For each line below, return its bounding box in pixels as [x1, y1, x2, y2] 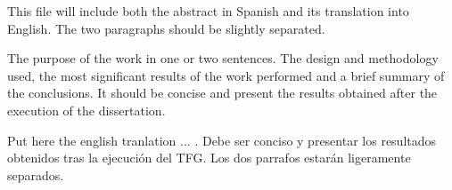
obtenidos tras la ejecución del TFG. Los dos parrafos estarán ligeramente [7, 148, 411, 167]
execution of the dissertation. [7, 100, 166, 119]
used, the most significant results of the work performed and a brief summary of [7, 66, 445, 84]
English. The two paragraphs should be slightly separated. [7, 19, 325, 37]
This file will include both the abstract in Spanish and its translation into [7, 2, 409, 20]
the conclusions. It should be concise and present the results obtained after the [7, 83, 438, 102]
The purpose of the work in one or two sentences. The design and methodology [7, 49, 439, 67]
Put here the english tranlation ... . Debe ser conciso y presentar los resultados [7, 131, 437, 149]
